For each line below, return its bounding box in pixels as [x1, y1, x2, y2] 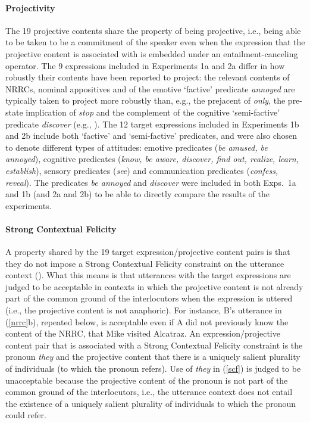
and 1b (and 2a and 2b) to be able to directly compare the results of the [5, 188, 270, 200]
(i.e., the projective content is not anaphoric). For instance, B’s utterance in [5, 304, 282, 316]
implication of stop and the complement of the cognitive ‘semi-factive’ [26, 105, 280, 118]
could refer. [5, 409, 46, 421]
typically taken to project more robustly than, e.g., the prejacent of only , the [5, 94, 286, 107]
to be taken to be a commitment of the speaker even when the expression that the [5, 36, 305, 48]
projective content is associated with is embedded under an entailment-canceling [5, 47, 298, 60]
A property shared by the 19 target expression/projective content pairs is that [5, 245, 290, 258]
